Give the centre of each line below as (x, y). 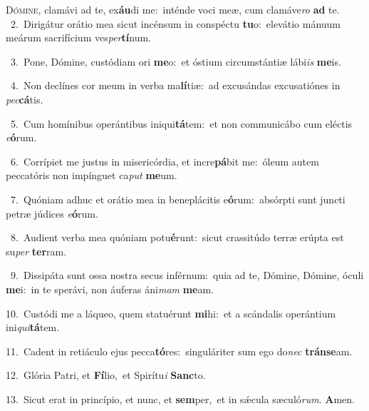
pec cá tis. (25, 99)
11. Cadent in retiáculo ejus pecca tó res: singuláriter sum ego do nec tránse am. (179, 351)
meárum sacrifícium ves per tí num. (78, 37)
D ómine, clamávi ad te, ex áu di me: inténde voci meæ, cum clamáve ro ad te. (173, 9)
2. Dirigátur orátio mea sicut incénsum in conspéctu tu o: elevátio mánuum (175, 23)
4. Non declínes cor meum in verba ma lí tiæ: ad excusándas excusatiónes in (175, 85)
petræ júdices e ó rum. (52, 213)
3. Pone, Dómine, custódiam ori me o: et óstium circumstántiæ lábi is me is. (176, 61)
